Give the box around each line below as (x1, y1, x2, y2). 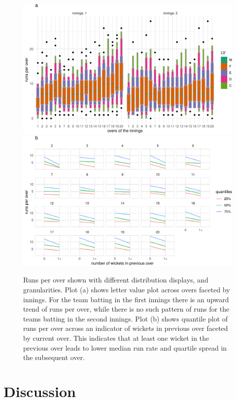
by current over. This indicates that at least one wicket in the (23, 333, 209, 343)
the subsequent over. (23, 352, 85, 362)
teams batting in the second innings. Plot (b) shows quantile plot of (23, 313, 228, 323)
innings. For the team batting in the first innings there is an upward (23, 294, 229, 304)
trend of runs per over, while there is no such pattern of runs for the (23, 304, 230, 314)
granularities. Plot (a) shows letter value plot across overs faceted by (23, 284, 230, 295)
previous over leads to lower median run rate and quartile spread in (23, 342, 227, 353)
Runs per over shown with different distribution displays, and (23, 275, 208, 285)
